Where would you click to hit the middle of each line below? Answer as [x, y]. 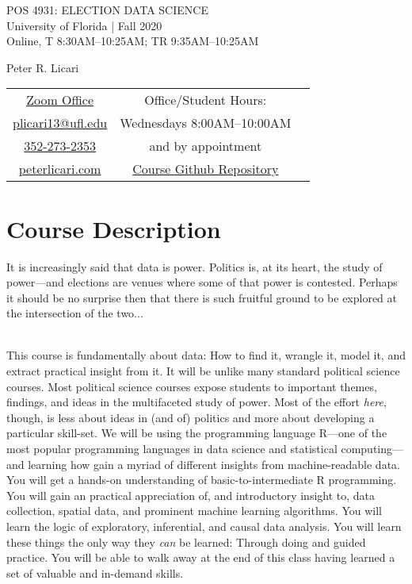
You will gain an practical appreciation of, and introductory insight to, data [191, 495]
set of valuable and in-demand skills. [95, 572]
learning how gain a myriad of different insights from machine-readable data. [214, 464]
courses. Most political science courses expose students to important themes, [192, 386]
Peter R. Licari [43, 67]
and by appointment [206, 146]
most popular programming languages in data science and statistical [172, 449]
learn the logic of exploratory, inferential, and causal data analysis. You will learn [204, 526]
